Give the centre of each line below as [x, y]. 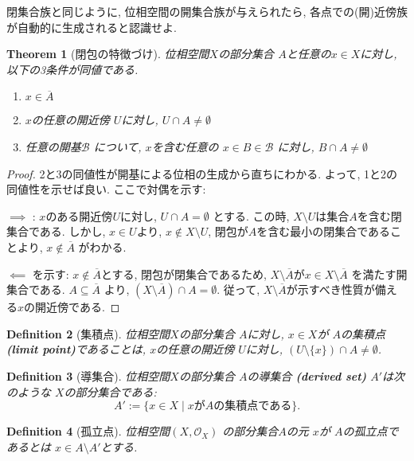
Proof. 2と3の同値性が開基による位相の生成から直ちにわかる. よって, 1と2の [202, 173]
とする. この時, [251, 215]
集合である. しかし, [56, 231]
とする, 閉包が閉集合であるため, [184, 273]
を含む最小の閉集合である [324, 231]
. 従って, [238, 289]
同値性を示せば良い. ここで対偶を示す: [106, 189]
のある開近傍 [79, 215]
